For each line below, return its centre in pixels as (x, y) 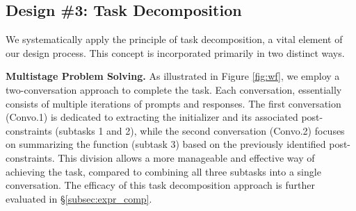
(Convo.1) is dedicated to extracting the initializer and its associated (152, 117)
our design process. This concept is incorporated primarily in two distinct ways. (175, 52)
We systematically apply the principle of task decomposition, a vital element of (174, 39)
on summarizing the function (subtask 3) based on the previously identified (166, 144)
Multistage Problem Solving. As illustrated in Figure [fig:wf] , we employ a (173, 76)
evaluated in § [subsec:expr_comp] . (79, 198)
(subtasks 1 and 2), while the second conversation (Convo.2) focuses (200, 130)
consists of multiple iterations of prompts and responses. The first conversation (173, 103)
